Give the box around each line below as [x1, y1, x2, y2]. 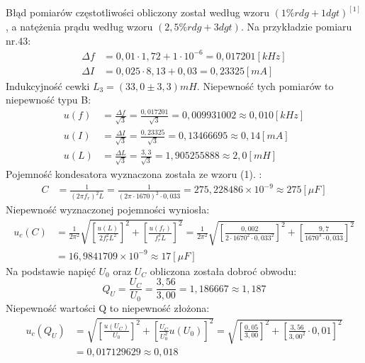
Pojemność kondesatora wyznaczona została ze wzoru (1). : [6, 167, 262, 181]
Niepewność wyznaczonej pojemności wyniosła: [6, 202, 210, 217]
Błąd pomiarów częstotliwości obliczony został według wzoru [6, 5, 269, 20]
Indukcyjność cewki [6, 78, 90, 93]
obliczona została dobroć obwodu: [150, 263, 297, 278]
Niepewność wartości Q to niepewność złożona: [6, 300, 210, 315]
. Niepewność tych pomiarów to [196, 78, 334, 93]
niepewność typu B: [6, 92, 91, 107]
